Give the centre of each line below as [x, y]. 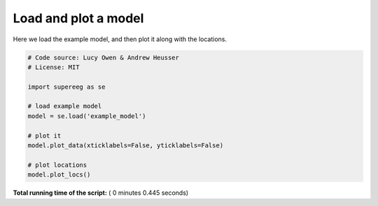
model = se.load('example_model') [87, 116]
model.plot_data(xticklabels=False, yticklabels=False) [126, 146]
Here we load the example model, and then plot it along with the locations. [120, 39]
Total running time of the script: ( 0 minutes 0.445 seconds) [101, 193]
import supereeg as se [66, 87]
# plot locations [57, 165]
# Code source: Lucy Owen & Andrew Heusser [104, 57]
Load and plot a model [78, 18]
